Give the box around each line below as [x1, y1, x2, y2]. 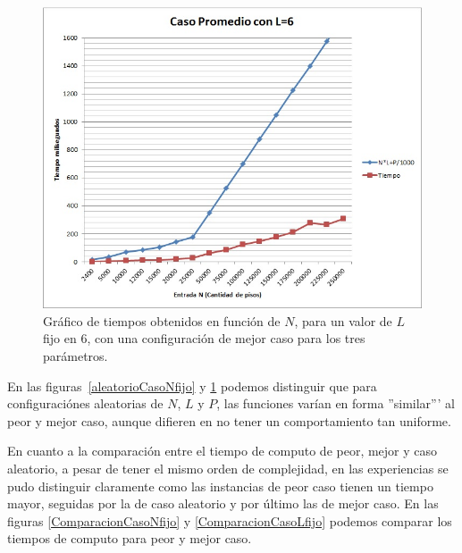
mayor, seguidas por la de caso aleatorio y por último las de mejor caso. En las [7, 494, 439, 513]
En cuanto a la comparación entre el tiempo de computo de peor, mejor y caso [7, 441, 438, 460]
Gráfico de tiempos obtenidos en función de [43, 311, 281, 330]
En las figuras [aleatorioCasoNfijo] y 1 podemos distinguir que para [7, 376, 377, 395]
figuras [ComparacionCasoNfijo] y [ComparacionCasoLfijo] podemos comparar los [7, 511, 452, 530]
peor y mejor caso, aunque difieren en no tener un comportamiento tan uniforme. [7, 411, 451, 430]
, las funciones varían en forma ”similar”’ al [216, 394, 455, 413]
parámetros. [43, 347, 108, 365]
